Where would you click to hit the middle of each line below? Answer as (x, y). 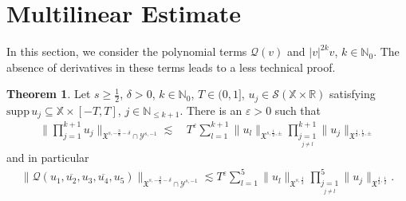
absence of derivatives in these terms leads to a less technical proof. (171, 67)
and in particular (48, 158)
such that (298, 110)
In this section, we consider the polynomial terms (127, 51)
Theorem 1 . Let (49, 94)
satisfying (353, 94)
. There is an (211, 110)
